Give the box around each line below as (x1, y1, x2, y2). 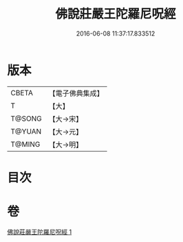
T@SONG (10, 114, 43, 123)
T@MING (10, 139, 41, 149)
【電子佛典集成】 (48, 88, 105, 98)
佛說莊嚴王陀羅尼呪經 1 (7, 228, 72, 236)
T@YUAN (10, 126, 42, 136)
